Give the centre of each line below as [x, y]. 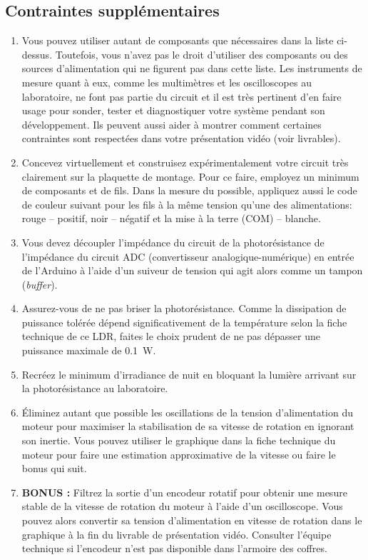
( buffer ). [40, 284]
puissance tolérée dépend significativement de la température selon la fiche [184, 322]
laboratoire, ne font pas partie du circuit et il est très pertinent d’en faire [182, 96]
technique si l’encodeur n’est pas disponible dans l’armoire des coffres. [174, 548]
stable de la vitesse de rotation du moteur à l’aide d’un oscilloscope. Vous [182, 506]
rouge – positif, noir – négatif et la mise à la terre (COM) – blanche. [171, 218]
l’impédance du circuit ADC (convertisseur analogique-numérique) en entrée [188, 256]
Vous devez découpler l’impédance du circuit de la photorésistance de [173, 242]
